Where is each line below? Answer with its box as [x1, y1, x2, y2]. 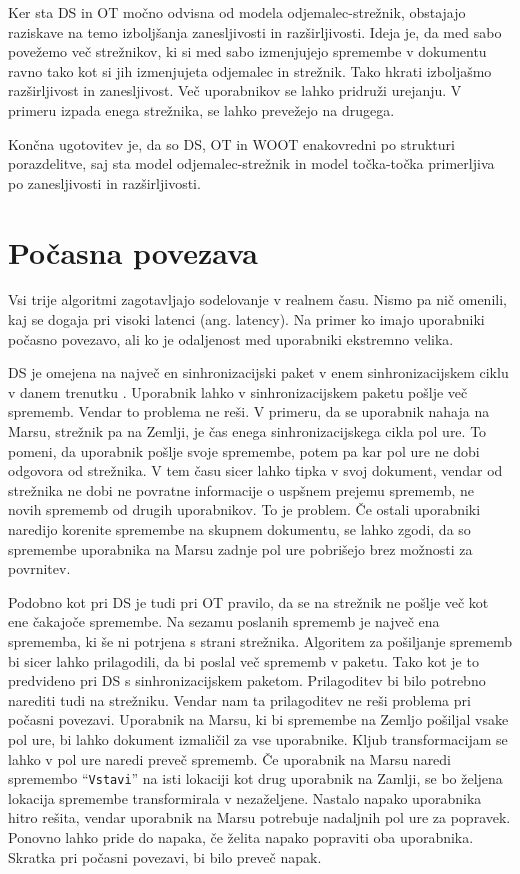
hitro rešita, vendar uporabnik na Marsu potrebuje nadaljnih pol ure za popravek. [8, 807, 511, 828]
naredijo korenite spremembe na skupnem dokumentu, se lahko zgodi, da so [8, 519, 471, 539]
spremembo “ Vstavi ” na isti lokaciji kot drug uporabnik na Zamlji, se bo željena [8, 768, 503, 789]
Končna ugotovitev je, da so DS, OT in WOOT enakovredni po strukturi [8, 133, 455, 154]
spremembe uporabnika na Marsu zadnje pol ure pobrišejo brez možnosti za [8, 538, 473, 559]
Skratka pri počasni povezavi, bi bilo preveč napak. [8, 846, 322, 867]
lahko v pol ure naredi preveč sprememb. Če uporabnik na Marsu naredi [8, 748, 452, 769]
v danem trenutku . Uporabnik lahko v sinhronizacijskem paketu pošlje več [8, 381, 468, 402]
